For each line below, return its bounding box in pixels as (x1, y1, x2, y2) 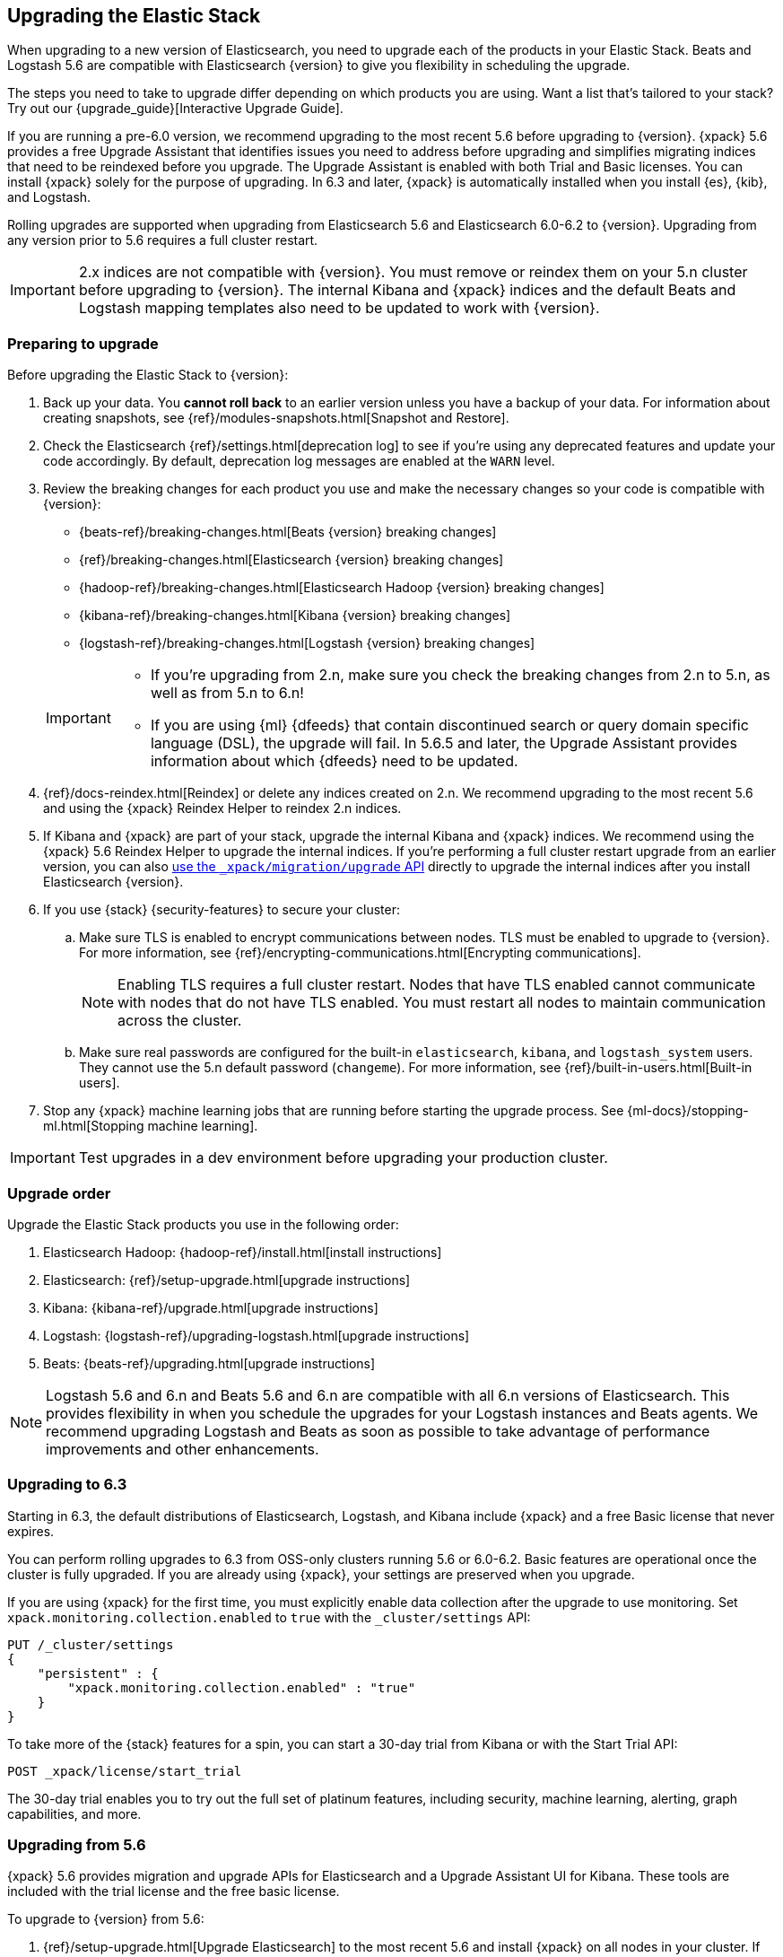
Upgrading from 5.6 (7, 1836, 146, 1855)
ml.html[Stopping (43, 1118, 144, 1134)
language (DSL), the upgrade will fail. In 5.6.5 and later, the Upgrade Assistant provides (150, 734, 737, 753)
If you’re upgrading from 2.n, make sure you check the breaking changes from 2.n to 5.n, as (150, 666, 770, 685)
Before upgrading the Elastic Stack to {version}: (7, 367, 289, 383)
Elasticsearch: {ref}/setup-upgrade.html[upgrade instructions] (43, 1271, 411, 1288)
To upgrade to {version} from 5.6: (7, 1911, 204, 1927)
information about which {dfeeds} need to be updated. (150, 752, 518, 771)
